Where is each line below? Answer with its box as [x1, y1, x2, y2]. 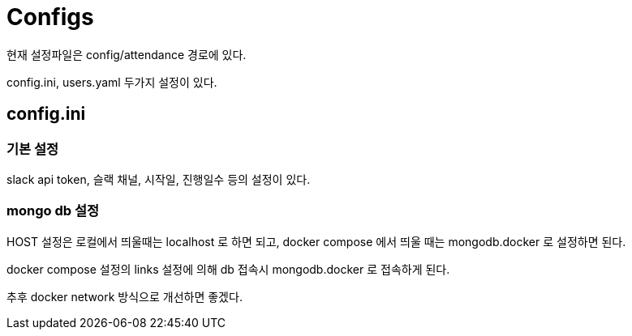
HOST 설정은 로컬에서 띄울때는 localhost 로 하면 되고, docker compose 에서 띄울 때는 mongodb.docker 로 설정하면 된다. [6, 234, 626, 249]
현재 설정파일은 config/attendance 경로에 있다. [6, 47, 247, 62]
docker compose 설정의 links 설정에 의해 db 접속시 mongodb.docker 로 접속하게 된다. [6, 262, 450, 276]
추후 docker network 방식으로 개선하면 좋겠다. [6, 289, 243, 304]
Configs [6, 3, 94, 31]
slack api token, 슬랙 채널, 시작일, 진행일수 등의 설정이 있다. [6, 172, 311, 186]
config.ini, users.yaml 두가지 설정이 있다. [6, 74, 217, 89]
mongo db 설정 [6, 202, 99, 219]
